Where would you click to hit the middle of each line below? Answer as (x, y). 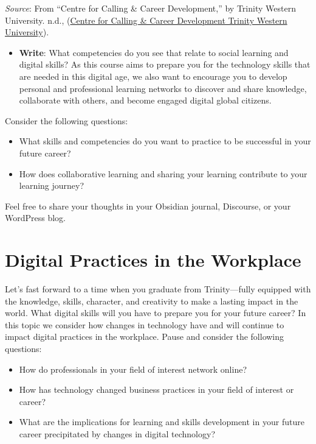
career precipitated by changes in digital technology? (117, 433)
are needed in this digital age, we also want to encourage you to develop (153, 76)
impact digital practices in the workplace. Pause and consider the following (145, 337)
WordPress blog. (36, 218)
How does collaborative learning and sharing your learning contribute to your (163, 173)
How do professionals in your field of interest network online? (133, 369)
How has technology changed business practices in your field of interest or (156, 389)
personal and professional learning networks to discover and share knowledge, (163, 88)
